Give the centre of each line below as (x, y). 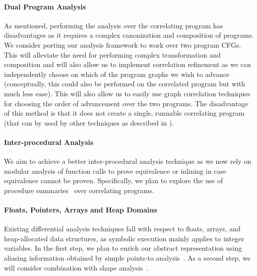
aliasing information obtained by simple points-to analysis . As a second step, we (127, 258)
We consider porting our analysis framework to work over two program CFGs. (123, 44)
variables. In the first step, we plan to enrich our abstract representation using (123, 248)
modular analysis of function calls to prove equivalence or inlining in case (115, 171)
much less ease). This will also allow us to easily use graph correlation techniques (127, 93)
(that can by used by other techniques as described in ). (89, 122)
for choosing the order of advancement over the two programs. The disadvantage (126, 103)
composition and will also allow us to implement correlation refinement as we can (128, 64)
